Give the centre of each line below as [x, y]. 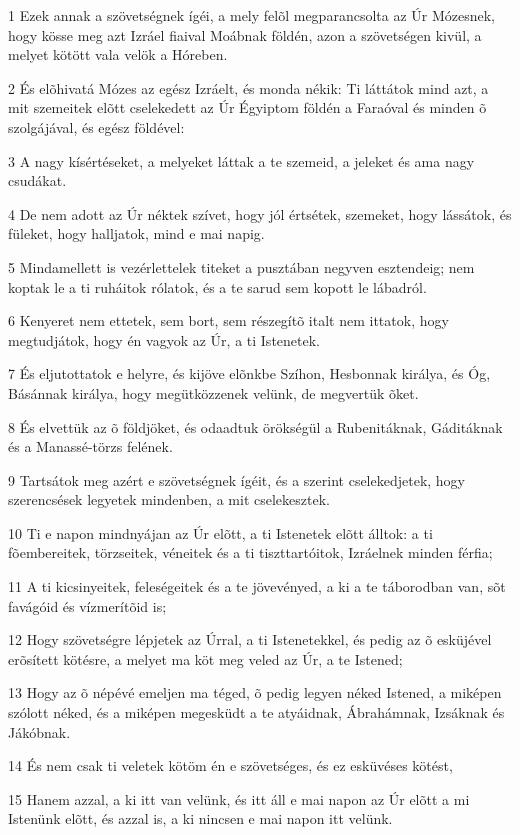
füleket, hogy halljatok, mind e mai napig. [136, 233]
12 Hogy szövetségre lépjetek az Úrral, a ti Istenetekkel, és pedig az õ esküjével [250, 639]
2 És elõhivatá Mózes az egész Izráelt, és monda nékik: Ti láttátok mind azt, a [248, 87]
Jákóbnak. [39, 731]
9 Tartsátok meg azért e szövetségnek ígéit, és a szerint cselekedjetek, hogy [237, 479]
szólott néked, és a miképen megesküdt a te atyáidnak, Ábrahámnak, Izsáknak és [256, 712]
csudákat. [37, 180]
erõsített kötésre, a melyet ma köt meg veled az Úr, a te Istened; [205, 658]
